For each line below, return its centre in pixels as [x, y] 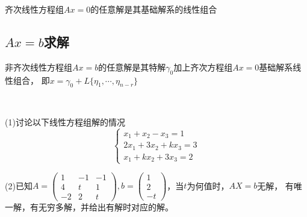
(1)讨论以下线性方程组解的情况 [65, 121]
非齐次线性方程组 [39, 67]
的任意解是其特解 [132, 67]
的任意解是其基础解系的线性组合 [154, 9]
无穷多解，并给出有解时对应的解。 [106, 206]
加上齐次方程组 [203, 67]
